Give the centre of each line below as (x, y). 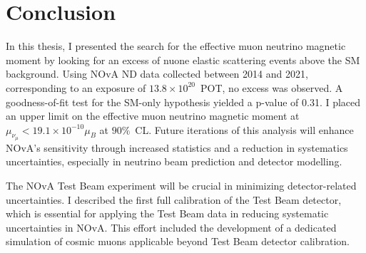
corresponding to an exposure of (76, 87)
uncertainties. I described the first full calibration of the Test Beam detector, (174, 199)
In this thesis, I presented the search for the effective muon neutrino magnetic (176, 46)
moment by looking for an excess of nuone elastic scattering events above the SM (183, 60)
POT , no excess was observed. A (272, 87)
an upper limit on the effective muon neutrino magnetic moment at (153, 116)
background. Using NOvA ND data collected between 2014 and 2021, (157, 74)
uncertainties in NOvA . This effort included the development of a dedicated (171, 227)
